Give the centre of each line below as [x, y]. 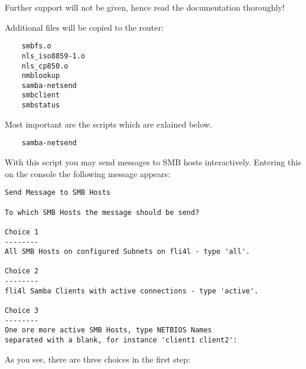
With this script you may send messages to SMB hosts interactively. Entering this [153, 162]
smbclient [41, 95]
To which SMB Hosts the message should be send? [102, 212]
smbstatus [41, 105]
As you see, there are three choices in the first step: [97, 359]
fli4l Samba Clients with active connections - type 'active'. [132, 291]
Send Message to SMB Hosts [58, 193]
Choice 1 [22, 232]
